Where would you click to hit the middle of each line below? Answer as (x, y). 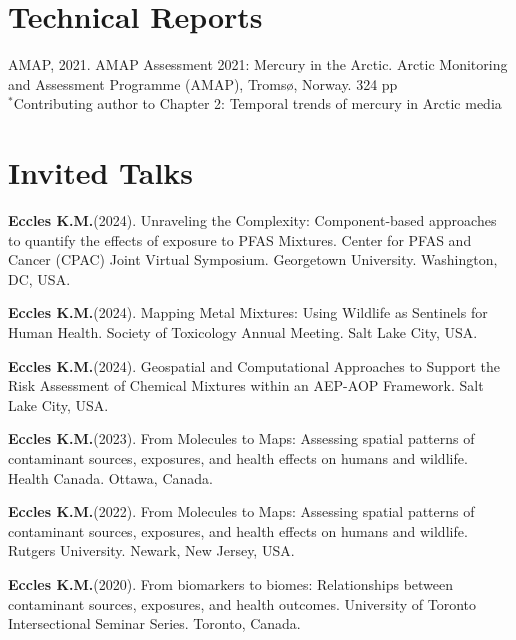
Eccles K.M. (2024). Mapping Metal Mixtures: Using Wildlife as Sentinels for (248, 312)
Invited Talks (101, 172)
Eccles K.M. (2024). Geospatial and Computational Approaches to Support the (254, 365)
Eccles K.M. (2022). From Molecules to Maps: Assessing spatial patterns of (241, 511)
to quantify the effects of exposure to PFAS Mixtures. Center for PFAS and (240, 239)
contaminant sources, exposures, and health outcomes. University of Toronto (242, 603)
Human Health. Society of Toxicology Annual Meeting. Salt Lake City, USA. (243, 332)
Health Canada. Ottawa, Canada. (110, 477)
